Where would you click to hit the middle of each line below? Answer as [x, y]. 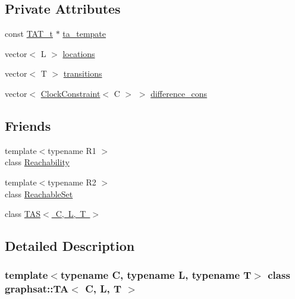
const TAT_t [29, 34]
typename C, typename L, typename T [156, 275]
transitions [83, 73]
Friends [28, 125]
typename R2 [72, 182]
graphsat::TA [37, 289]
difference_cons [179, 93]
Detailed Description [70, 246]
